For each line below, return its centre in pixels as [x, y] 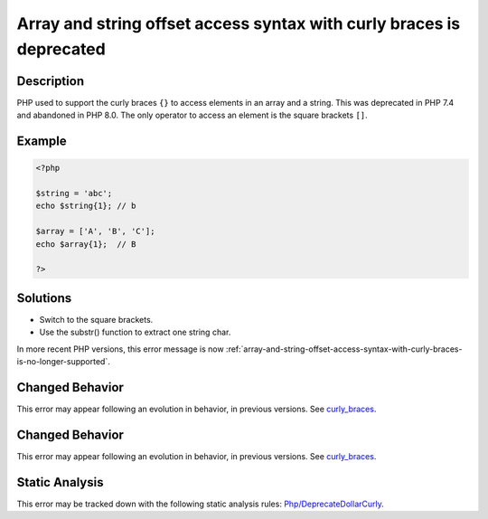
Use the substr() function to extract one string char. [135, 332]
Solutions [44, 298]
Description [51, 81]
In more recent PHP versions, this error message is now [121, 349]
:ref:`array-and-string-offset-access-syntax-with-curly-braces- [344, 349]
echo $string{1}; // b [86, 206]
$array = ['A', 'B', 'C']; [95, 231]
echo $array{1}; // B [86, 244]
